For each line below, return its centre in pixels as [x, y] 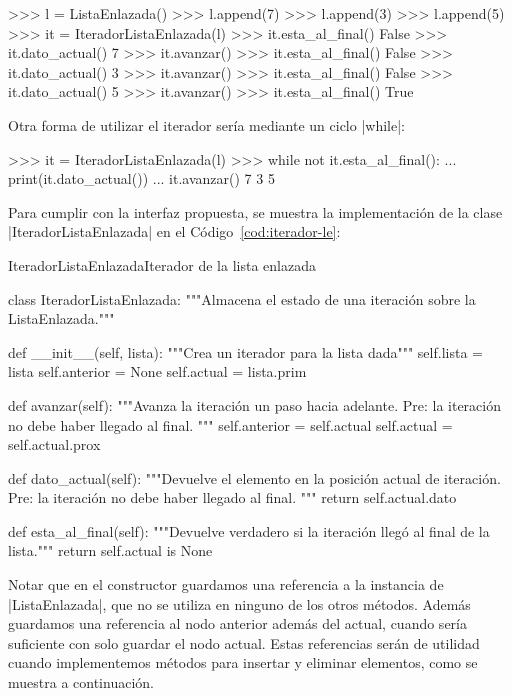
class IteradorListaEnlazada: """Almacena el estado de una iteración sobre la [242, 298]
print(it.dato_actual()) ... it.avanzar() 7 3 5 [141, 178]
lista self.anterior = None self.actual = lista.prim [157, 371]
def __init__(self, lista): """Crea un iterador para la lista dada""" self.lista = [245, 351]
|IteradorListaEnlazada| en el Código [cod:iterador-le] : [174, 231]
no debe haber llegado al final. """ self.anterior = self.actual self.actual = [230, 424]
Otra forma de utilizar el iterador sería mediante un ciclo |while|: [206, 124]
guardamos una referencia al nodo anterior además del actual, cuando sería [237, 623]
